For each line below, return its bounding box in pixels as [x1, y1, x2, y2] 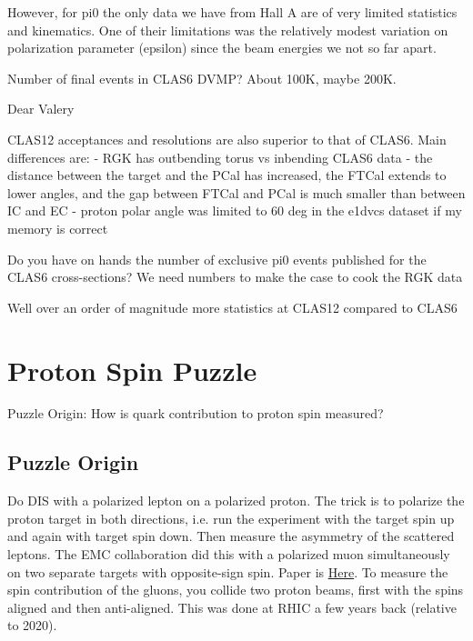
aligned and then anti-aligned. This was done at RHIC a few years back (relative [7, 597, 457, 616]
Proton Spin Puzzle [7, 351, 257, 388]
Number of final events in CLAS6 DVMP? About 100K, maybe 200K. [7, 68, 397, 87]
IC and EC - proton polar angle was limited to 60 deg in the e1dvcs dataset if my [7, 201, 462, 220]
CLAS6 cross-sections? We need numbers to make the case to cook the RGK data [7, 267, 463, 286]
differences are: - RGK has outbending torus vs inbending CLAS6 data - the [7, 147, 433, 166]
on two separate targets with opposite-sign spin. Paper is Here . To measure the [7, 562, 448, 581]
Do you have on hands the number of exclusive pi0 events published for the [7, 249, 427, 268]
